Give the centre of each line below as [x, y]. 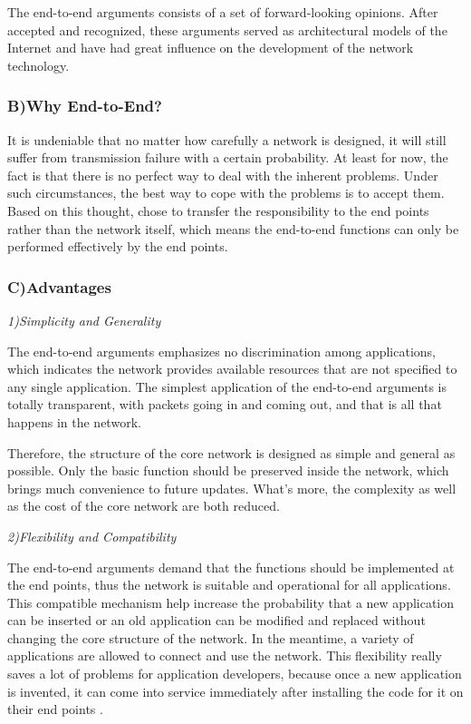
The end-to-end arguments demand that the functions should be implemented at [231, 567]
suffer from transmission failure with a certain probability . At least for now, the [228, 157]
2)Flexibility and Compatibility [92, 536]
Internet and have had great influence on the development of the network [211, 48]
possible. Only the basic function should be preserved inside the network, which [228, 470]
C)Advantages [59, 286]
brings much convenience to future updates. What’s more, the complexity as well [232, 488]
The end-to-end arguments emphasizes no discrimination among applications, [221, 351]
